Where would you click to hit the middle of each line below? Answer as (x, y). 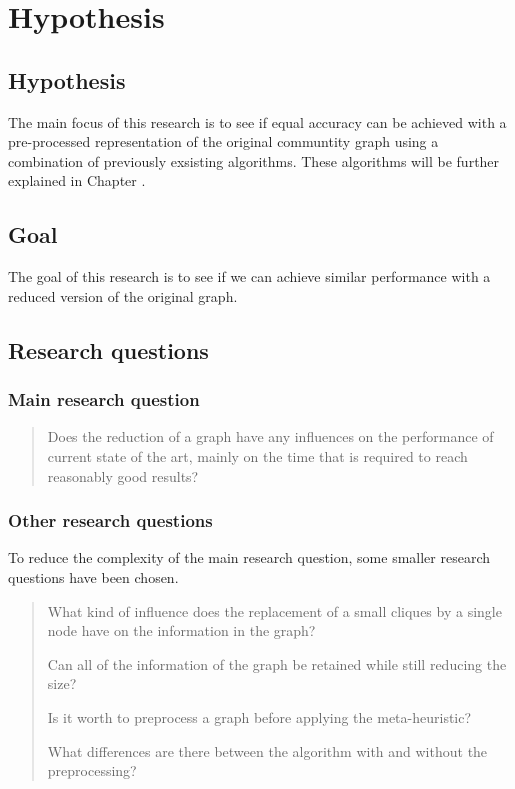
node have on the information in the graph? (181, 630)
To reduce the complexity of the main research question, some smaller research (249, 557)
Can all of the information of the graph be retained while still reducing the (277, 663)
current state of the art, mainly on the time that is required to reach (257, 455)
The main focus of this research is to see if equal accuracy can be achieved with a (257, 121)
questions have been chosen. (93, 576)
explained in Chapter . (77, 180)
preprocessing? (92, 770)
